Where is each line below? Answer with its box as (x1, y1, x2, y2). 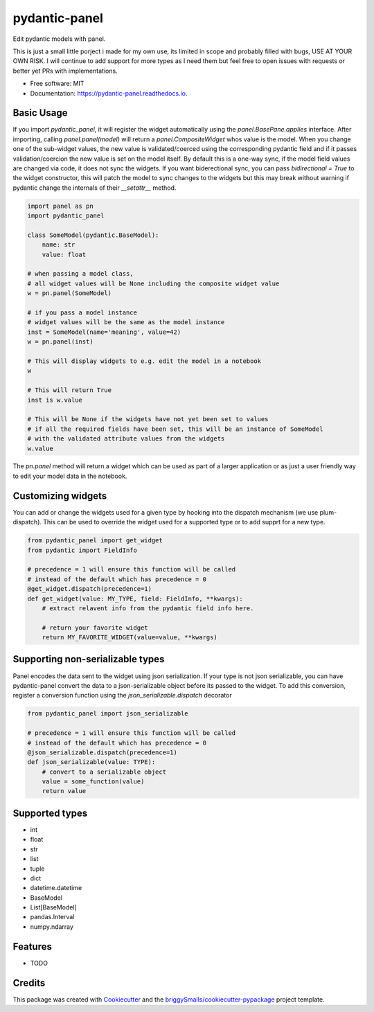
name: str (42, 241, 75, 249)
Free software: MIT (30, 80, 84, 88)
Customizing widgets (12, 490, 107, 501)
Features (12, 941, 52, 952)
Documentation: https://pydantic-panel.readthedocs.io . (30, 89, 188, 97)
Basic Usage (12, 107, 68, 119)
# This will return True (27, 387, 112, 394)
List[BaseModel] (30, 903, 78, 912)
